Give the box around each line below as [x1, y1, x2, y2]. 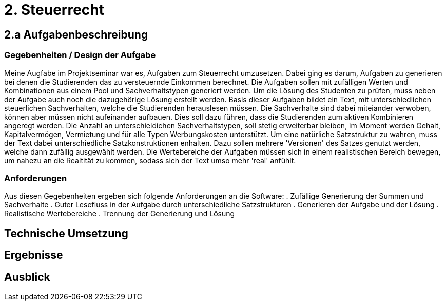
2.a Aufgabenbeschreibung [4, 28, 148, 41]
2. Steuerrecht [4, 1, 105, 18]
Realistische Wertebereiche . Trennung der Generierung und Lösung [4, 209, 235, 218]
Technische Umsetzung [4, 226, 128, 240]
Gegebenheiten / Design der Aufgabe [4, 50, 156, 61]
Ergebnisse [4, 249, 63, 262]
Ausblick [4, 270, 50, 283]
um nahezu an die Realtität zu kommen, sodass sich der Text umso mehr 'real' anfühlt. [4, 156, 296, 165]
